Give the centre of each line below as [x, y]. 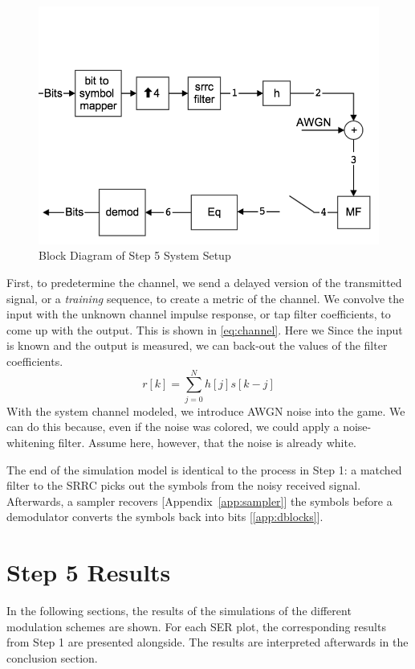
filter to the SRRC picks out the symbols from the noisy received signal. [184, 485]
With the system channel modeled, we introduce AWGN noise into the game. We [206, 410]
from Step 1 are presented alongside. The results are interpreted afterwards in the [207, 642]
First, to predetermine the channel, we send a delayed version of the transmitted [204, 283]
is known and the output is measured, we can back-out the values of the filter [197, 345]
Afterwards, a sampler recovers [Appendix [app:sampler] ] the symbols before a [199, 501]
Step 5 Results [89, 572]
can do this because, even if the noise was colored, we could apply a [173, 427]
